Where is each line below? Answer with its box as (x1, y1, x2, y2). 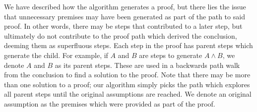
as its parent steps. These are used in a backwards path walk (55, 59, 240, 70)
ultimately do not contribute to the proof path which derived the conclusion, (4, 30, 237, 41)
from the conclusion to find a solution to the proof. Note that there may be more (4, 69, 251, 80)
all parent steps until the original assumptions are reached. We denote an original (4, 89, 252, 99)
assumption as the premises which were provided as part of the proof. (4, 98, 215, 109)
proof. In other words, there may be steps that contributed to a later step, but (4, 21, 243, 31)
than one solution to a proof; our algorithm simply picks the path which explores (4, 79, 250, 89)
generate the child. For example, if (4, 50, 108, 60)
